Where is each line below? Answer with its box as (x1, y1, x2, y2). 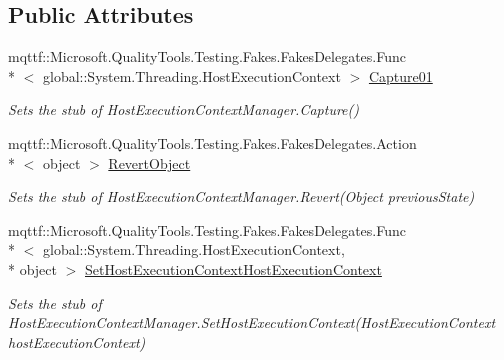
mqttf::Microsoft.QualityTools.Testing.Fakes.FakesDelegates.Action (8, 132, 417, 153)
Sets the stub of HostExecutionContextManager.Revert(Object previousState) (8, 186, 475, 207)
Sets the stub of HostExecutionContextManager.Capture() (8, 99, 360, 120)
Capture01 (368, 65, 433, 86)
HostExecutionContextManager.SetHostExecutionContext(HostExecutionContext (8, 312, 496, 333)
